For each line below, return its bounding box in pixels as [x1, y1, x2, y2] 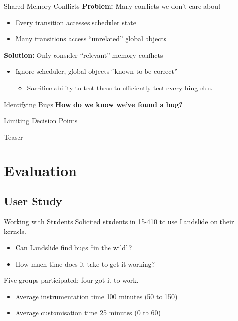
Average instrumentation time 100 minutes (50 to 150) [15, 291, 178, 301]
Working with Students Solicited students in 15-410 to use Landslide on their [4, 216, 234, 226]
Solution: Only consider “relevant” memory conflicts [4, 50, 163, 60]
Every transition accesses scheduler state [15, 17, 136, 27]
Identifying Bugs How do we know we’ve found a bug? [4, 99, 183, 109]
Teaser [4, 131, 23, 142]
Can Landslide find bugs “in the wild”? [15, 242, 132, 252]
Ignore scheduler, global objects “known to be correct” [15, 66, 178, 76]
